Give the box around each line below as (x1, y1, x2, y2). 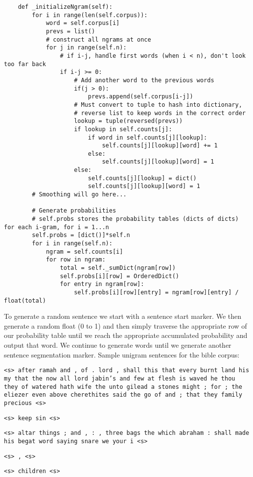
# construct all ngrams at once (46, 36, 151, 43)
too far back (4, 60, 46, 68)
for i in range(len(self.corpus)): (32, 11, 148, 19)
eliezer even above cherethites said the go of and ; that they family (4, 391, 242, 399)
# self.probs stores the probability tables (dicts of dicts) (32, 215, 239, 223)
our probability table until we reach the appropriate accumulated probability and (4, 330, 248, 340)
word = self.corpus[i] (46, 20, 120, 27)
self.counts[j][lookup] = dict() (88, 174, 197, 182)
